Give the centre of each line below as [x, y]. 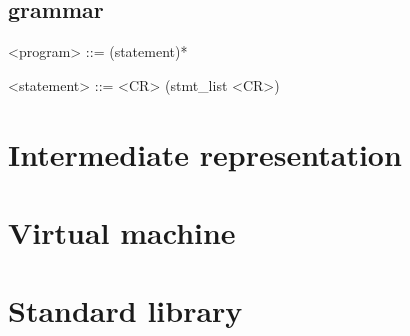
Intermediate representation [205, 153]
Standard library [125, 310]
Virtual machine [122, 231]
